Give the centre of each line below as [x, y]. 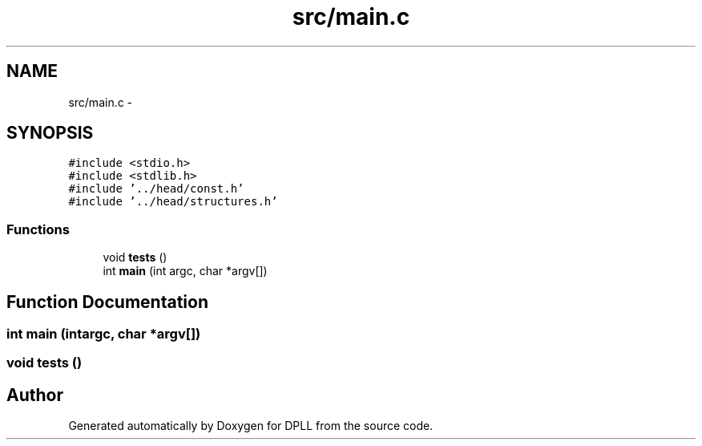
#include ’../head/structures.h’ [173, 202]
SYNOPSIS [50, 133]
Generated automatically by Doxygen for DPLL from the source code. [251, 426]
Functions [38, 229]
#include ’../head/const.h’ [156, 189]
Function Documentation [107, 302]
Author [35, 395]
